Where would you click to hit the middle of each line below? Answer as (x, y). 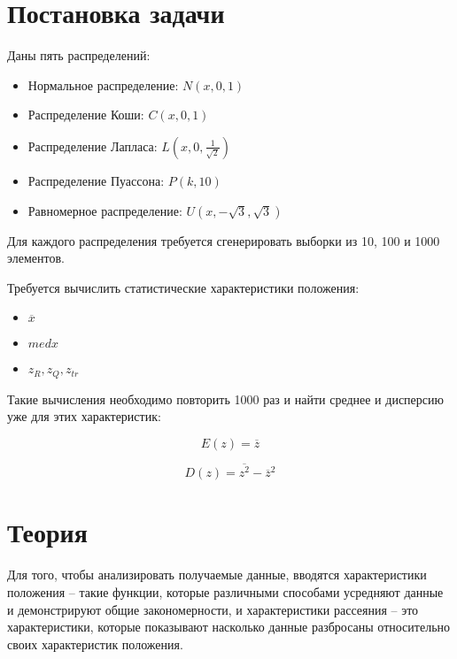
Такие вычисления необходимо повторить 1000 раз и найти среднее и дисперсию (225, 398)
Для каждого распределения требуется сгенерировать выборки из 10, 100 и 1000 (224, 240)
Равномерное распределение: (105, 210)
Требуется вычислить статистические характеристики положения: (183, 287)
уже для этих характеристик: (84, 416)
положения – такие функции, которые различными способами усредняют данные (225, 591)
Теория (47, 532)
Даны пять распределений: (79, 55)
